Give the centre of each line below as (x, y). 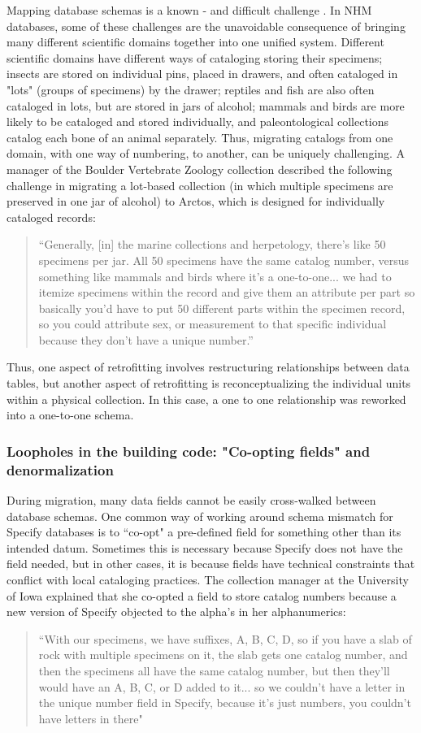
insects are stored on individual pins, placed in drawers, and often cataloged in (202, 74)
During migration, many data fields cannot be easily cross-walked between (191, 499)
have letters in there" (91, 718)
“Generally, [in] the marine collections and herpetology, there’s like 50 (212, 244)
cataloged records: (51, 217)
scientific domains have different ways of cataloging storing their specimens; (195, 57)
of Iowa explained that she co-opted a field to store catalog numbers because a (202, 595)
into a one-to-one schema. (70, 415)
